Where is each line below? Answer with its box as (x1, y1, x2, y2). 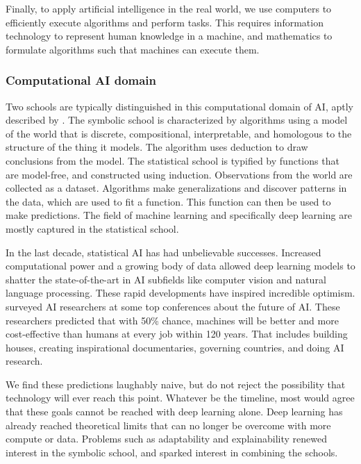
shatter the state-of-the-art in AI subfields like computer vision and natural (6, 272, 326, 286)
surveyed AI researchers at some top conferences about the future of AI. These (6, 299, 340, 313)
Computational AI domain (6, 72, 157, 89)
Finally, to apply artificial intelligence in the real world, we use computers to (6, 1, 332, 15)
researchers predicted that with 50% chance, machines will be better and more (6, 313, 339, 327)
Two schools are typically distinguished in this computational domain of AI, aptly (6, 99, 353, 113)
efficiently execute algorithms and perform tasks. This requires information (6, 15, 324, 29)
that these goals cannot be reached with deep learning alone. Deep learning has (6, 404, 343, 419)
